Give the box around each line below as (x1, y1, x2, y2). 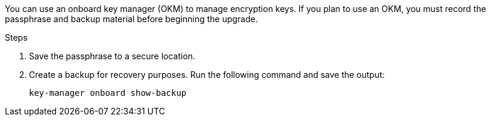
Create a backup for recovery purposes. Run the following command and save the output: (29, 69, 385, 80)
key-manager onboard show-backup (29, 88, 187, 98)
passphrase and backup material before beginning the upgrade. (5, 14, 258, 24)
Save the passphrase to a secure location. (29, 51, 196, 61)
